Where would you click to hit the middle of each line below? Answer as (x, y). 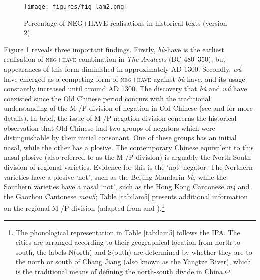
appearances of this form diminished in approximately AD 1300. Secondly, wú (123, 69)
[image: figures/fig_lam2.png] (76, 7)
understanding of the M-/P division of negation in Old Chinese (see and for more (129, 108)
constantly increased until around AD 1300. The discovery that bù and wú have (126, 89)
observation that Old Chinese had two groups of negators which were (110, 128)
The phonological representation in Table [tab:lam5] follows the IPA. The (128, 232)
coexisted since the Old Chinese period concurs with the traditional (107, 98)
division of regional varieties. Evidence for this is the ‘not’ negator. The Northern (128, 167)
